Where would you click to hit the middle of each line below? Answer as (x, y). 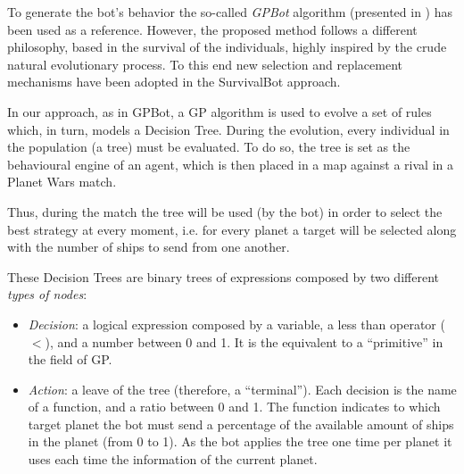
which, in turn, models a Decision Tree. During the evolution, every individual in (228, 129)
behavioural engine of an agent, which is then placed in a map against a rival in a (230, 164)
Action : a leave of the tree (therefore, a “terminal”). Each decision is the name (242, 389)
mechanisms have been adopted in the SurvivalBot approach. (174, 82)
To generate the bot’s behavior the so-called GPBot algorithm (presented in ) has (230, 12)
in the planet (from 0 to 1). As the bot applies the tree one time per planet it (240, 441)
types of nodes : (47, 294)
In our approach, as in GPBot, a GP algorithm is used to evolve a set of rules (220, 111)
